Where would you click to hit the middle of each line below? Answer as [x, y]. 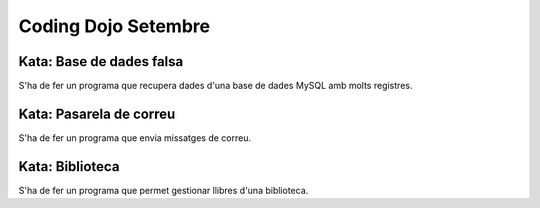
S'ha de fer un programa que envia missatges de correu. [135, 137]
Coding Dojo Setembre [114, 26]
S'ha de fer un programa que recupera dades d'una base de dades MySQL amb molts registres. [215, 86]
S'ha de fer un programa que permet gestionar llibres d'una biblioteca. [163, 190]
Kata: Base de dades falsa [101, 61]
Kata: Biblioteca [69, 166]
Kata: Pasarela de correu [97, 113]
